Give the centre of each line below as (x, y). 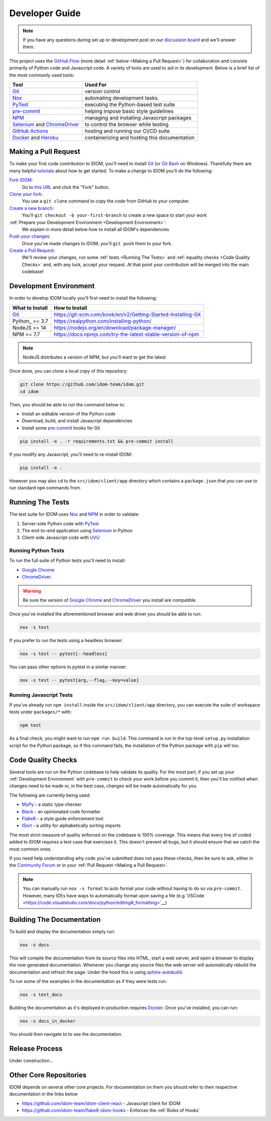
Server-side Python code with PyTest (60, 523)
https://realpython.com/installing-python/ (102, 321)
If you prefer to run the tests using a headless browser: (66, 641)
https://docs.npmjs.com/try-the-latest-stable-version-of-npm (126, 334)
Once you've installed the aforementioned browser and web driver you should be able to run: (105, 614)
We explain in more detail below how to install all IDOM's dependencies (95, 229)
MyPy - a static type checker (52, 804)
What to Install (30, 308)
